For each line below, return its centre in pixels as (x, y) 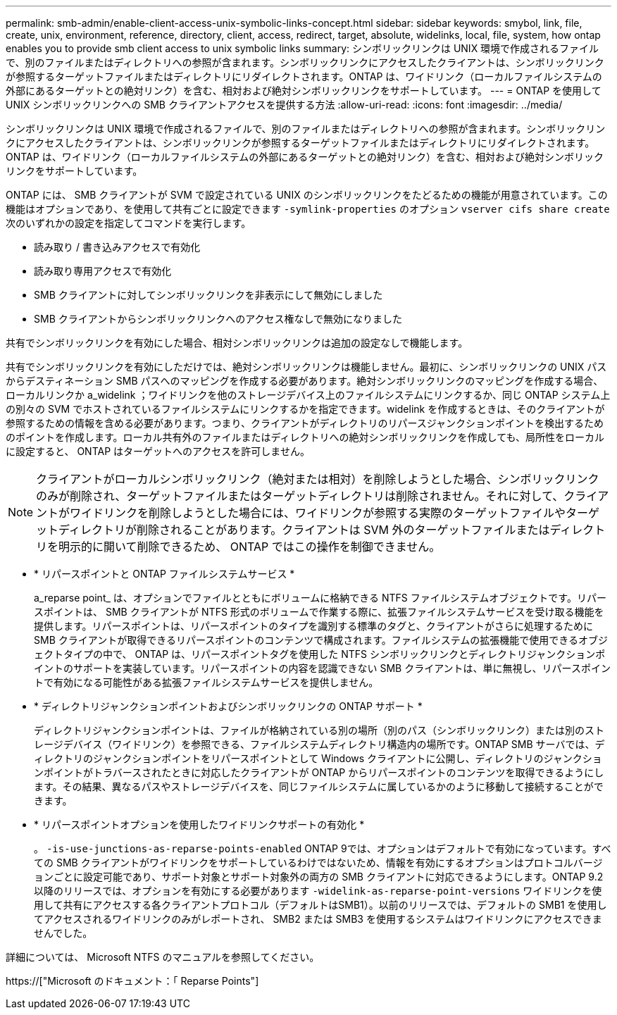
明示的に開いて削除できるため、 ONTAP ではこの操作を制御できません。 (250, 547)
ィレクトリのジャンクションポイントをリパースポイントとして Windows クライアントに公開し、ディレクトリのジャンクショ (318, 758)
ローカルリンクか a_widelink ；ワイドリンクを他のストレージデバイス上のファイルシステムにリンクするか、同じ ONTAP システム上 (308, 395)
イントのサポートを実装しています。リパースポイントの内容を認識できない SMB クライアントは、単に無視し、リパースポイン (322, 668)
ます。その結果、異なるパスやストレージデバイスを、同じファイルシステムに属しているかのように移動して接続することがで (319, 786)
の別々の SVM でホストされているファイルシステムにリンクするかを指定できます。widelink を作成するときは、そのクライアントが (305, 409)
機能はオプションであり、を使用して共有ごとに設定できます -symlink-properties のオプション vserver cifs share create (308, 209)
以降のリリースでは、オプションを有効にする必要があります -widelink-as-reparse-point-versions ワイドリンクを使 (318, 891)
